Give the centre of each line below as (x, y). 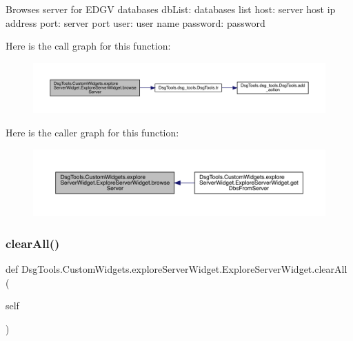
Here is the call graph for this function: (88, 46)
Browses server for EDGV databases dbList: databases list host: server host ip (171, 9)
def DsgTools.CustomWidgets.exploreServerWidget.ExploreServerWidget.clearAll (176, 269)
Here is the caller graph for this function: (92, 133)
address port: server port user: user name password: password (135, 22)
